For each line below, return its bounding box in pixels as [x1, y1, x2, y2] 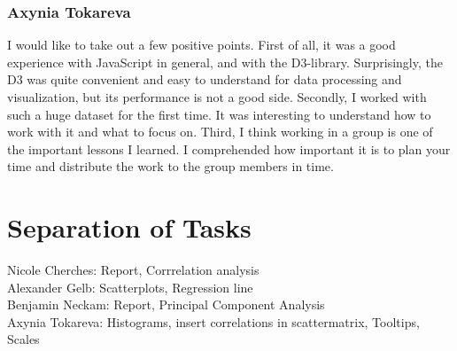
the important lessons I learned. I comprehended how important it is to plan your [7, 139, 451, 158]
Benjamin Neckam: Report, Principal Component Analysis [7, 295, 325, 314]
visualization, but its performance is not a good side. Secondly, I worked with [7, 88, 427, 105]
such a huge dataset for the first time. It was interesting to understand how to [7, 105, 431, 123]
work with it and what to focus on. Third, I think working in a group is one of [7, 122, 433, 141]
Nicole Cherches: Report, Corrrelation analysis [7, 261, 259, 279]
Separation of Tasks [7, 209, 252, 246]
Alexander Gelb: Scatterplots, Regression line [7, 277, 253, 296]
